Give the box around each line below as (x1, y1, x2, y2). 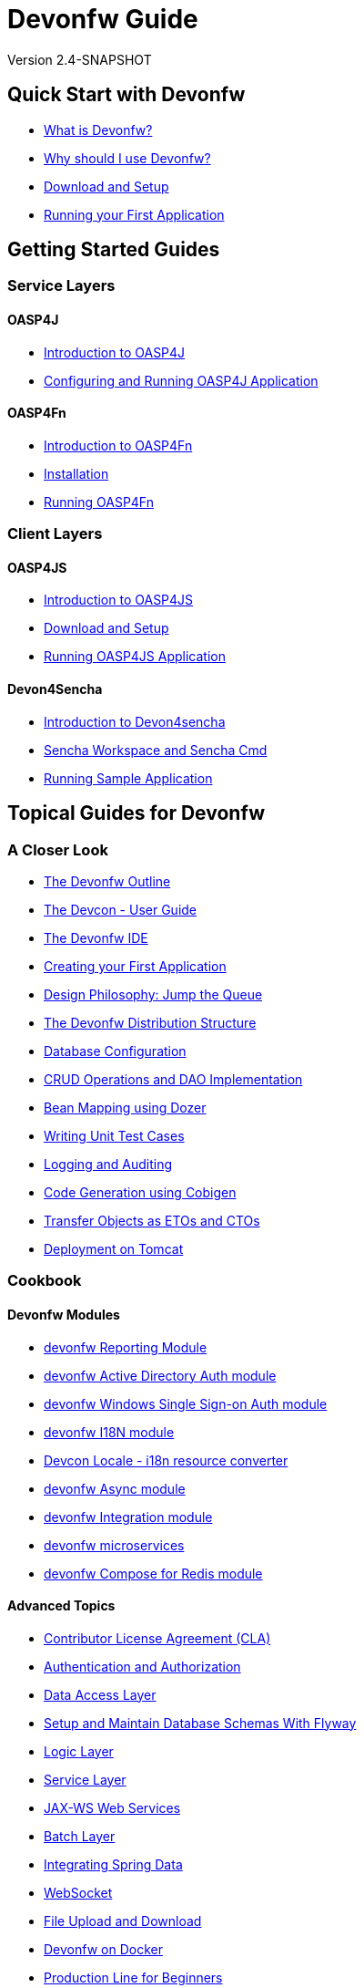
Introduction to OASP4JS (44, 592, 194, 608)
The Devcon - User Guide (44, 901, 197, 917)
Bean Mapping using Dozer (44, 1099, 207, 1115)
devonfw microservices (44, 1537, 185, 1553)
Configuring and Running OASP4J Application (44, 372, 318, 388)
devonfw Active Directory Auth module (44, 1367, 277, 1383)
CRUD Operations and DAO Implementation (44, 1071, 303, 1087)
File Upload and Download (44, 1912, 202, 1929)
